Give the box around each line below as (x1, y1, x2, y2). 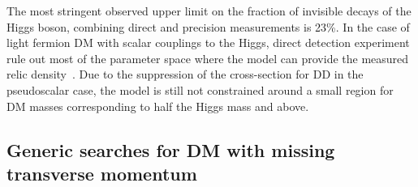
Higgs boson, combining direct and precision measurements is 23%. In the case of (6, 18, 410, 35)
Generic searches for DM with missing (6, 137, 335, 162)
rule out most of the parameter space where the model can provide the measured (6, 49, 409, 66)
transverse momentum (6, 160, 197, 185)
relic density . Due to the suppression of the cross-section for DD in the (6, 66, 364, 83)
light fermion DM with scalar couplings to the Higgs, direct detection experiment (6, 34, 410, 51)
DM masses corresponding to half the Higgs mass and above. (6, 97, 309, 114)
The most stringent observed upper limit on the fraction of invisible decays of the (6, 2, 412, 19)
